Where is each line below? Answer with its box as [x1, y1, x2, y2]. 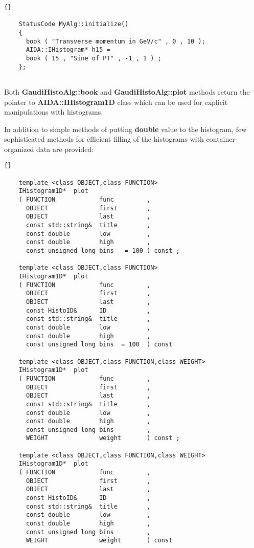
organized [4, 143, 34, 154]
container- [206, 134, 238, 144]
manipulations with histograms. [4, 106, 103, 117]
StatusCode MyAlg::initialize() [18, 20, 129, 28]
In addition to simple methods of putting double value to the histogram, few [4, 123, 247, 134]
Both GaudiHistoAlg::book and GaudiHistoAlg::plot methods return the [4, 86, 250, 97]
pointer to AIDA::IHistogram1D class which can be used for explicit [4, 96, 228, 107]
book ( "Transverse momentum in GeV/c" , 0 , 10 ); [26, 37, 205, 45]
